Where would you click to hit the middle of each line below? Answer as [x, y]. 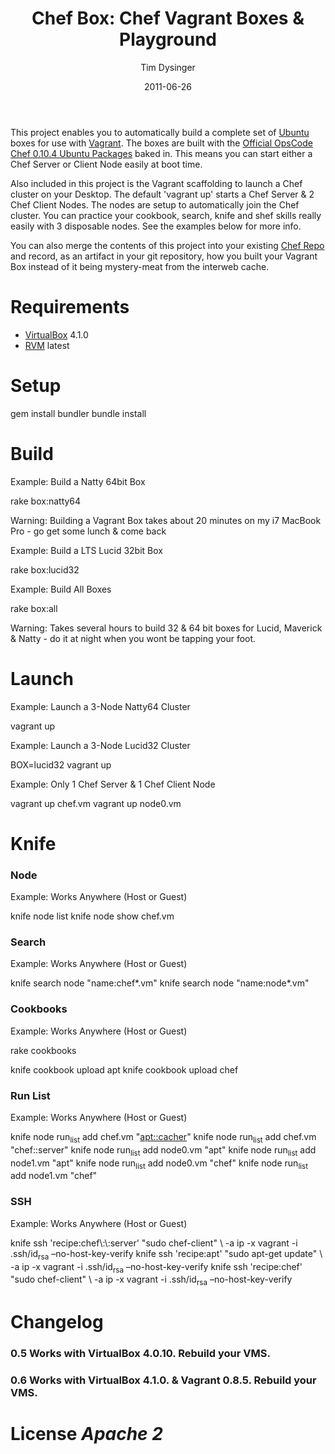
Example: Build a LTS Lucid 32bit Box [86, 550]
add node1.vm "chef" [54, 1176]
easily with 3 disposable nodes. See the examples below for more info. [156, 226]
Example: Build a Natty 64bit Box [78, 481]
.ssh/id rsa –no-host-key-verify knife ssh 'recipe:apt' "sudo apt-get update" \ [166, 1254]
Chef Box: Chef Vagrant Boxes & [168, 18]
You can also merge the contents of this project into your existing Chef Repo [167, 245]
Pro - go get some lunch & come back [88, 531]
